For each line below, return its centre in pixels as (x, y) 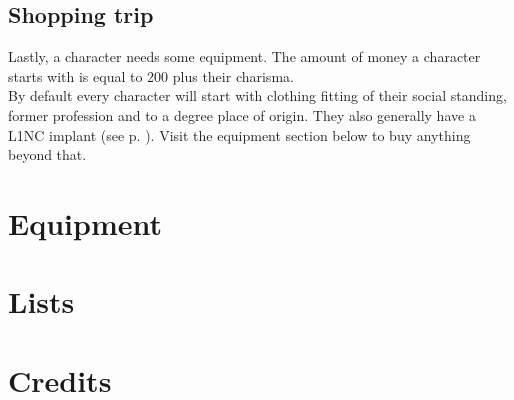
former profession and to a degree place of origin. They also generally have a (242, 114)
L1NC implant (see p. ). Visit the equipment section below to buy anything (239, 134)
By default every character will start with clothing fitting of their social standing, (257, 95)
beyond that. (47, 154)
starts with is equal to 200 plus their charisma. (151, 75)
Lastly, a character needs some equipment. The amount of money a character (244, 56)
